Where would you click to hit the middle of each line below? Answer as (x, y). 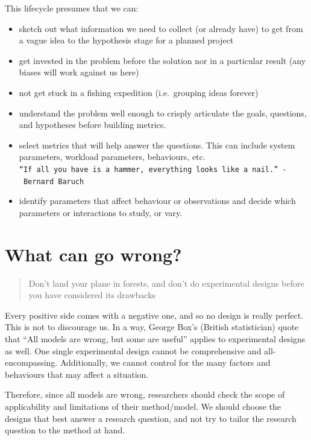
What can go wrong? (93, 254)
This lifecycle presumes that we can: (72, 8)
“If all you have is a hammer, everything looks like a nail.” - (153, 169)
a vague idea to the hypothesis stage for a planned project (126, 40)
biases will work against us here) (79, 72)
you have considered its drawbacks (92, 295)
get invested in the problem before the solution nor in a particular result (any (162, 60)
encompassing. (31, 362)
